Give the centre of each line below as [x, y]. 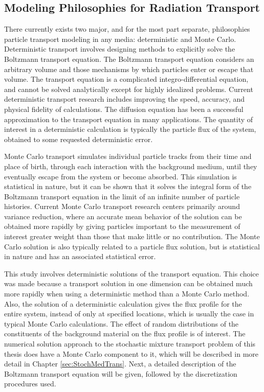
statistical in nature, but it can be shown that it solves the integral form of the [128, 186]
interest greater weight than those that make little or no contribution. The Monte [132, 236]
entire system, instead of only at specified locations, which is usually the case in [129, 314]
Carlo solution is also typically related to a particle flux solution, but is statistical [132, 246]
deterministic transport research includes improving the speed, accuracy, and [125, 99]
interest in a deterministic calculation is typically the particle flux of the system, [130, 129]
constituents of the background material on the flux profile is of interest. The [125, 333]
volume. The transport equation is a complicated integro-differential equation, [126, 79]
